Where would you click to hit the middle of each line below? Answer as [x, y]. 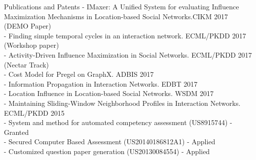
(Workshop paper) [32, 45]
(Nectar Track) [27, 64]
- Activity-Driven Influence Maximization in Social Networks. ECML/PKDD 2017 [128, 54]
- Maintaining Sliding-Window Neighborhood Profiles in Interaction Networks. [122, 103]
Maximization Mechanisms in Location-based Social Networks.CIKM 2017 [116, 16]
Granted [17, 132]
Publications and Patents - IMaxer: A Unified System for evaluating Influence [122, 6]
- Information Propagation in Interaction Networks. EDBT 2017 [101, 83]
